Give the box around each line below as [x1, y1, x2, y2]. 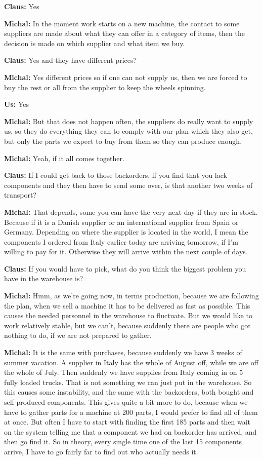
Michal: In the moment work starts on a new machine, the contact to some [4, 18, 240, 28]
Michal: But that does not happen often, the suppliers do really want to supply [4, 116, 253, 126]
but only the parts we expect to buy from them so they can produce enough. [4, 135, 242, 146]
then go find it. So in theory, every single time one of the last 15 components [4, 436, 242, 447]
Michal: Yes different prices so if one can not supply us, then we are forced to [4, 71, 247, 82]
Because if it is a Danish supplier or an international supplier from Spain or [4, 216, 239, 227]
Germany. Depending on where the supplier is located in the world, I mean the [4, 226, 248, 237]
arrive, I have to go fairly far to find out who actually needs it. [4, 446, 198, 456]
